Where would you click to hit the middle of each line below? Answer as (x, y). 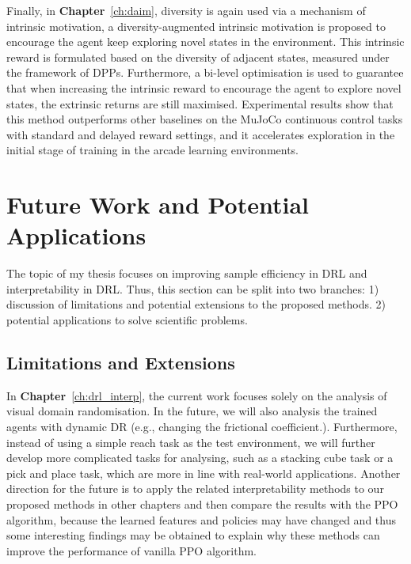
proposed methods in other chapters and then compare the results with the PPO (202, 503)
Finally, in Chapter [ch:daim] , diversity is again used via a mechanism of (186, 10)
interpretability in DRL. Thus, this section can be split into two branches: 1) (193, 288)
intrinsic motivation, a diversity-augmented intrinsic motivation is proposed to (196, 26)
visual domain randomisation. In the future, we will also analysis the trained (192, 411)
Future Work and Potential (158, 204)
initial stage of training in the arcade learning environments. (153, 150)
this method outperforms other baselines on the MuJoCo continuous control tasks (205, 119)
